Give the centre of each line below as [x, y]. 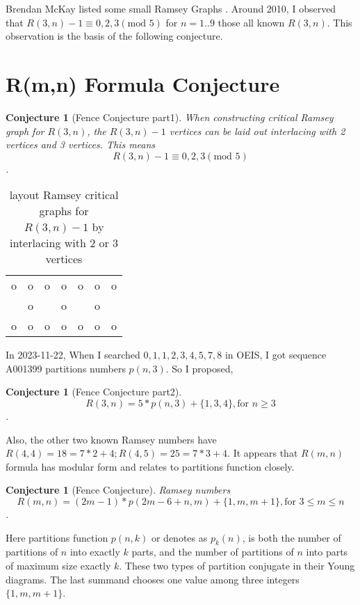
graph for [25, 131]
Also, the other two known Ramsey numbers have [111, 439]
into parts [327, 552]
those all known [251, 22]
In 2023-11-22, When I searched [73, 355]
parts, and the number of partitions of [213, 552]
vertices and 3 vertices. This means [81, 144]
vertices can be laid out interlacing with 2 [257, 131]
